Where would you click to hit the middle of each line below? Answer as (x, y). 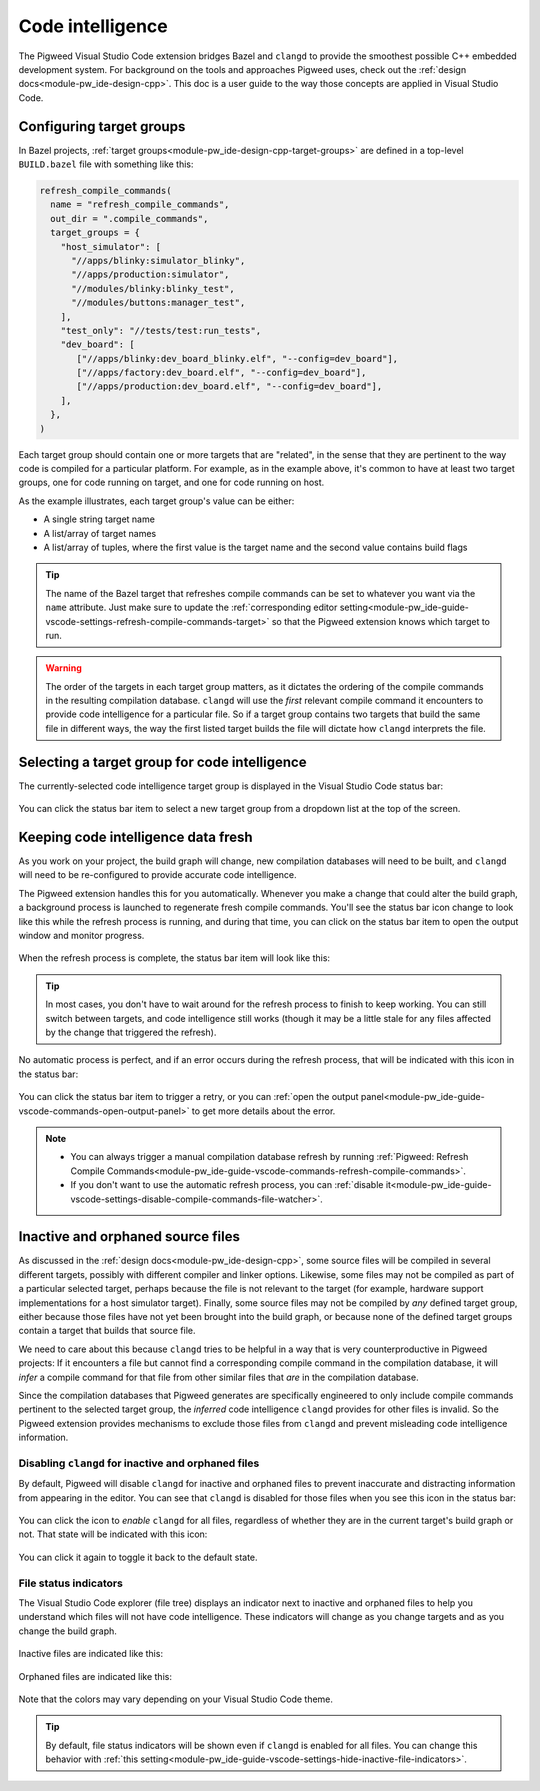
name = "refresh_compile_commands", (140, 204)
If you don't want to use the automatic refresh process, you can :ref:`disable (227, 1185)
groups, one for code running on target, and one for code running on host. (171, 482)
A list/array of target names (100, 533)
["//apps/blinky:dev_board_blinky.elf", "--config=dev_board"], (237, 358)
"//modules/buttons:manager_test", (158, 303)
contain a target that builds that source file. (107, 1331)
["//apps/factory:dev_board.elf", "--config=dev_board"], (221, 373)
